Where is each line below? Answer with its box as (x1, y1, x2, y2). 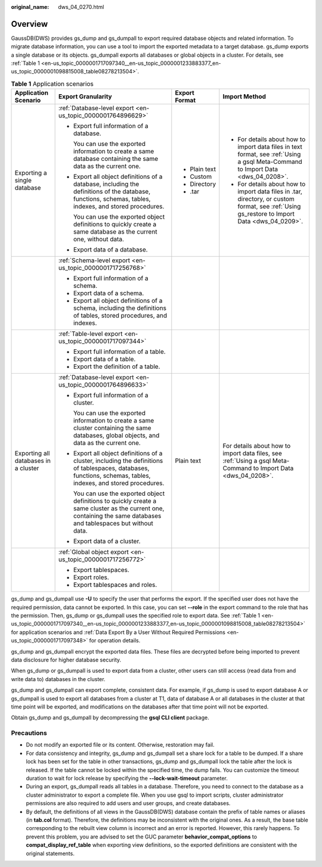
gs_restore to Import (237, 210, 295, 218)
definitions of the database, (73, 188, 151, 196)
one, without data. (73, 235, 125, 244)
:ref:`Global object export (58, 548, 129, 557)
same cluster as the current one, (73, 504, 165, 512)
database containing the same (73, 155, 159, 163)
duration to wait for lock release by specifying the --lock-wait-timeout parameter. (26, 775, 228, 782)
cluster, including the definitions (73, 456, 163, 465)
